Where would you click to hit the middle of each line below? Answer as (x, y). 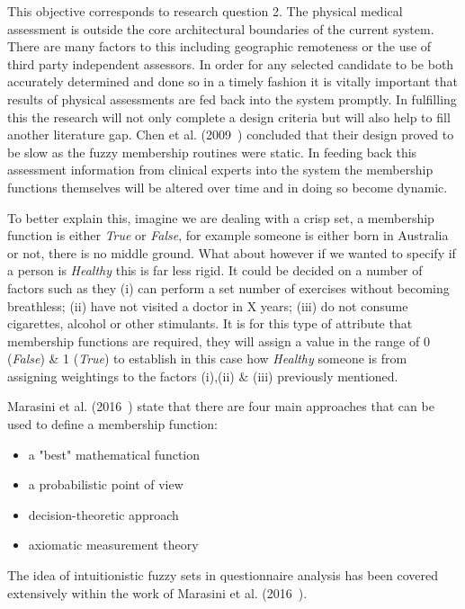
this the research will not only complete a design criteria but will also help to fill (229, 116)
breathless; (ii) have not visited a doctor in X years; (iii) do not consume (208, 305)
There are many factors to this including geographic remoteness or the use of (219, 46)
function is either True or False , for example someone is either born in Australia (228, 235)
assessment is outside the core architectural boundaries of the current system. (221, 28)
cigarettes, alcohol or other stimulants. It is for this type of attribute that (210, 323)
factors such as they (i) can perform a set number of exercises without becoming (228, 287)
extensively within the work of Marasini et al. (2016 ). (157, 592)
